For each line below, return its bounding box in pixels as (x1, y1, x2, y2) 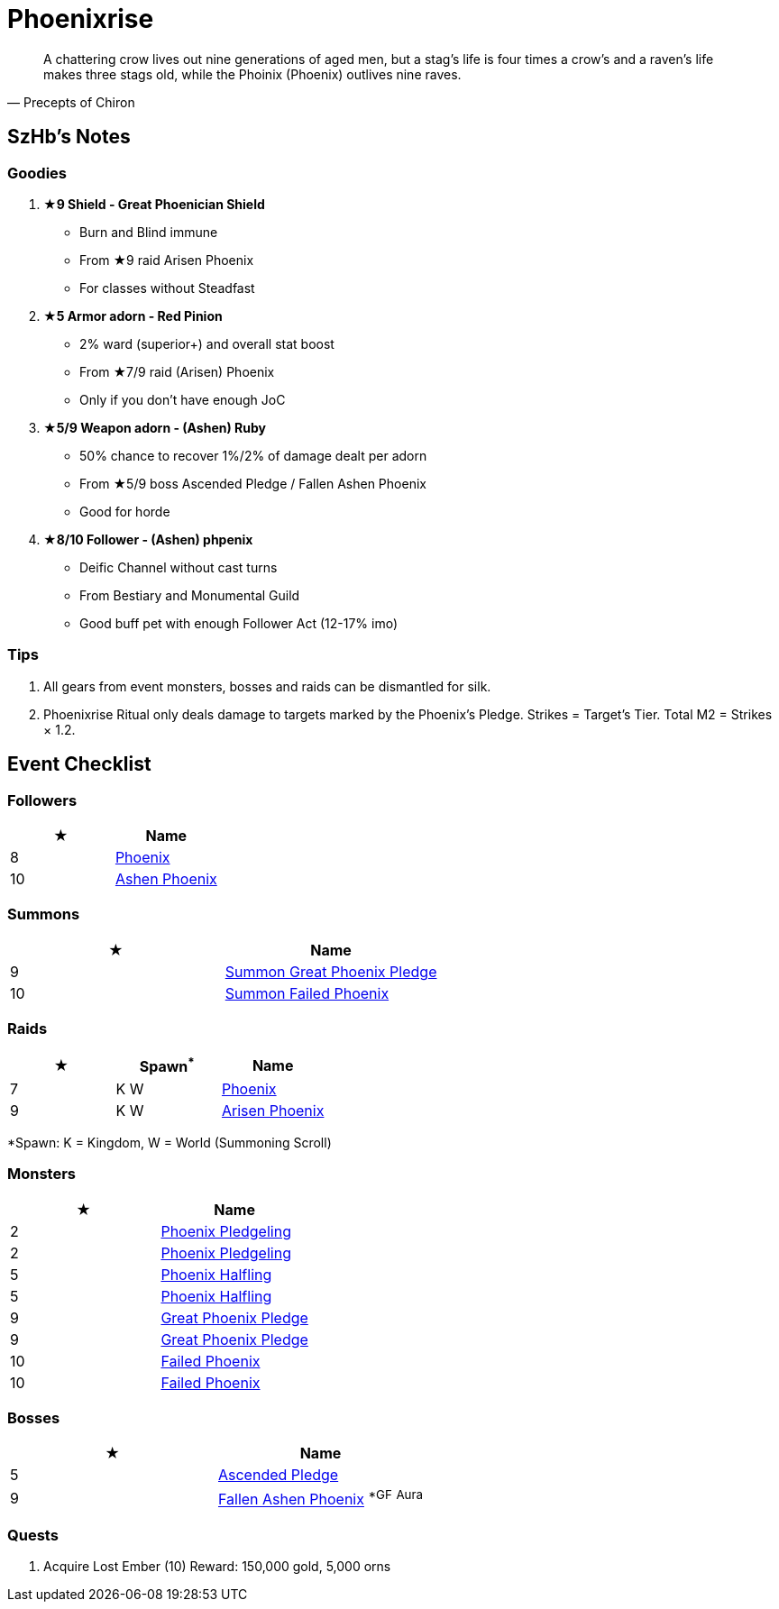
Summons (7, 905, 80, 924)
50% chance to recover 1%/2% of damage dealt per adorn (79, 447, 427, 463)
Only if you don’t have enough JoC (79, 391, 286, 407)
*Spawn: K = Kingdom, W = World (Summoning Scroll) (7, 1134, 332, 1150)
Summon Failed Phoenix (225, 983, 389, 1002)
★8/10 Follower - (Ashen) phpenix (43, 531, 253, 547)
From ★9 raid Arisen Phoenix (79, 251, 254, 268)
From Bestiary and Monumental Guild (79, 587, 300, 603)
